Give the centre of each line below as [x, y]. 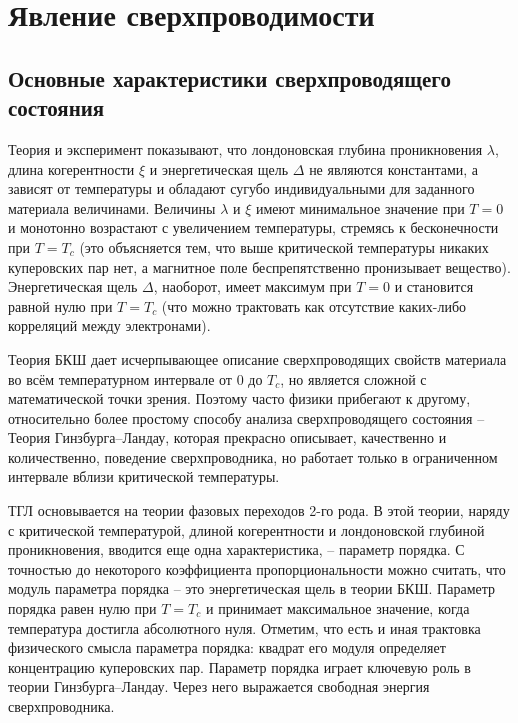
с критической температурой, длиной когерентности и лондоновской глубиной [246, 529]
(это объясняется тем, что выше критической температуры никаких [284, 246]
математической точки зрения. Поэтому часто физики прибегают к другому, [239, 398]
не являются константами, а [394, 168]
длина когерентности [71, 168]
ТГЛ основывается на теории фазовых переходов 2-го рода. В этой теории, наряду [259, 510]
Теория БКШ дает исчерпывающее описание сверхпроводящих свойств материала [257, 358]
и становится [434, 286]
